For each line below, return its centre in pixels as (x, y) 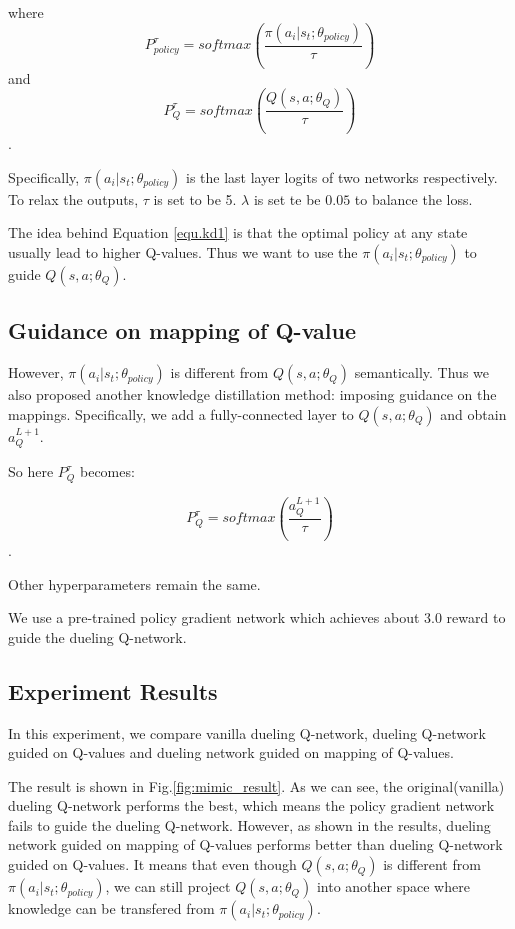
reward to (476, 617)
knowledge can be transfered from (111, 908)
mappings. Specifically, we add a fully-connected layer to (181, 413)
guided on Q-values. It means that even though (152, 864)
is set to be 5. (195, 198)
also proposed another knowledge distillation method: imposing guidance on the (252, 394)
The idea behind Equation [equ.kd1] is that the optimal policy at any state (238, 232)
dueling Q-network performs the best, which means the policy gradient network (251, 805)
